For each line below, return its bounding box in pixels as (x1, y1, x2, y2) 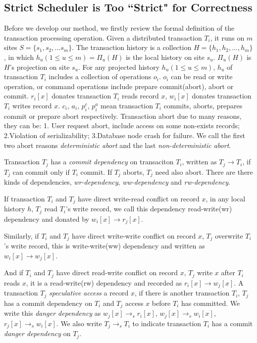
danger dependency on (4, 328, 71, 339)
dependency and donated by (4, 213, 89, 224)
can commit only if (12, 166, 70, 177)
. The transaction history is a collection (72, 42, 192, 52)
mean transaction (101, 100, 153, 110)
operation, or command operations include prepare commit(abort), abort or (4, 81, 234, 91)
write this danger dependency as (4, 308, 101, 318)
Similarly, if (4, 230, 39, 241)
